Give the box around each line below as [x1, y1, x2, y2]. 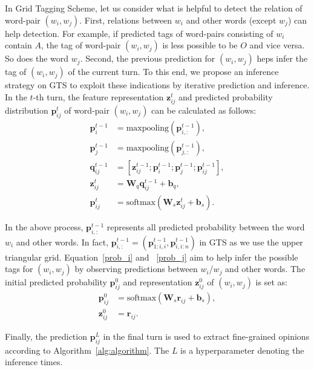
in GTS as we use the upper [199, 235, 303, 248]
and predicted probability [178, 90, 273, 103]
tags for [5, 262, 33, 275]
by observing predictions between [74, 262, 198, 275]
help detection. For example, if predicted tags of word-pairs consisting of [5, 27, 273, 39]
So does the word [5, 52, 69, 65]
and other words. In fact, [16, 235, 109, 248]
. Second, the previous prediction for [80, 52, 215, 65]
